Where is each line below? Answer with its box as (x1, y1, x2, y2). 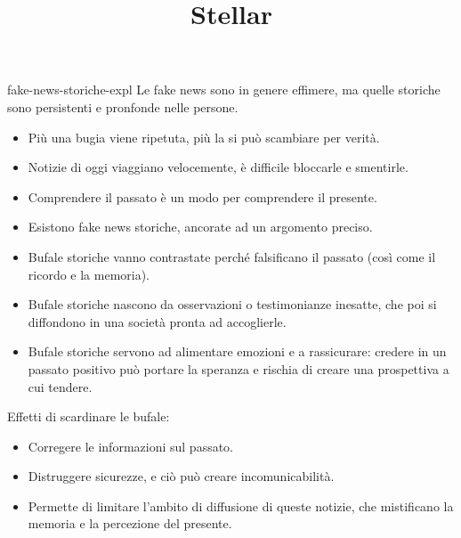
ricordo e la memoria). (28, 265, 150, 283)
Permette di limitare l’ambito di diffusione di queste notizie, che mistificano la (28, 496, 454, 515)
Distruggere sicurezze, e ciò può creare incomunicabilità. (28, 467, 335, 485)
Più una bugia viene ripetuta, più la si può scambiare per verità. (28, 127, 380, 146)
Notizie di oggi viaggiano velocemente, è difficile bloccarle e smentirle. (28, 158, 408, 176)
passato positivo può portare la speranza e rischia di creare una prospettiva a (28, 359, 449, 378)
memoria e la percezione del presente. (28, 514, 232, 533)
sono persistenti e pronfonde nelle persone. (7, 97, 239, 116)
